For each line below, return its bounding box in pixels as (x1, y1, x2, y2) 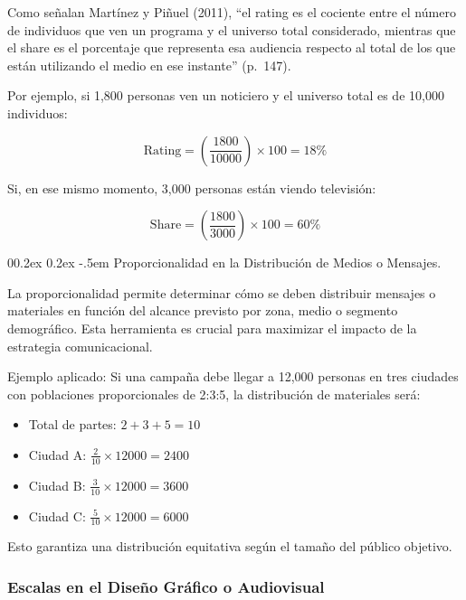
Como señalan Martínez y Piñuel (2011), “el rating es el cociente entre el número (7, 3, 456, 21)
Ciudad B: (28, 475, 86, 494)
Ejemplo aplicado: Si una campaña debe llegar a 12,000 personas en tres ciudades (7, 367, 459, 386)
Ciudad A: (28, 445, 87, 464)
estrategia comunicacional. (7, 336, 153, 355)
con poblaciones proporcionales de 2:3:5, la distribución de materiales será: (7, 384, 421, 403)
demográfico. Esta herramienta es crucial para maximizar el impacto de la (7, 318, 417, 337)
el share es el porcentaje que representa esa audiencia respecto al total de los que (7, 38, 456, 57)
